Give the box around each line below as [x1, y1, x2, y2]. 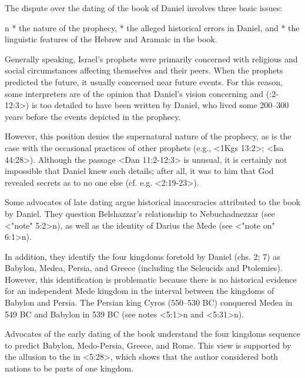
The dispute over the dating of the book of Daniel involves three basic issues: [5, 2, 283, 14]
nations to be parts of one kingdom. [5, 362, 134, 374]
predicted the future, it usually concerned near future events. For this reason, [5, 75, 283, 88]
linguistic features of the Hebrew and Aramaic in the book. [5, 33, 217, 45]
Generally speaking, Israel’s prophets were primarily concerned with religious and [5, 52, 298, 65]
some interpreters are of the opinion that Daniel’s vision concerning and [5, 87, 264, 99]
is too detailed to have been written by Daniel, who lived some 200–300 [31, 99, 289, 111]
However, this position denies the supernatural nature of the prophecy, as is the [5, 130, 291, 142]
